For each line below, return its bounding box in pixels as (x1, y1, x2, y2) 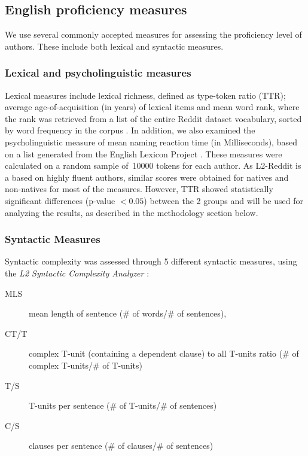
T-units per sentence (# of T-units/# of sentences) (29, 399, 217, 412)
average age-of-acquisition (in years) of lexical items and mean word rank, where (5, 101, 300, 113)
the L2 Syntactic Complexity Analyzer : (5, 266, 150, 279)
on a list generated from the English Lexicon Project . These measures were (5, 147, 282, 160)
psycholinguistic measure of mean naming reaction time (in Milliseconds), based (5, 135, 297, 148)
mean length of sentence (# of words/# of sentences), (29, 307, 227, 320)
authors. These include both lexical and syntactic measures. (5, 39, 224, 52)
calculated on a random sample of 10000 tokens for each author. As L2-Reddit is (5, 159, 301, 172)
